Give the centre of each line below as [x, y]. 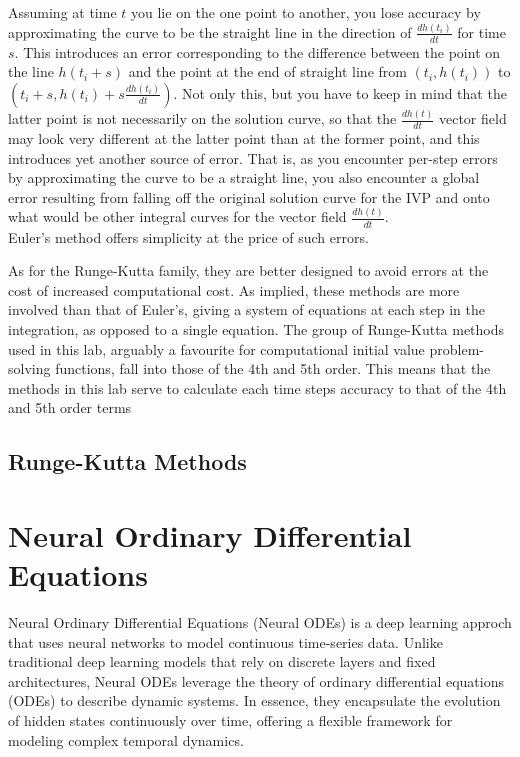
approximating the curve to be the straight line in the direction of [210, 31]
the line [31, 71]
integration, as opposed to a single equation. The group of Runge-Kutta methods [256, 328]
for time [481, 31]
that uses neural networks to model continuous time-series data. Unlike [225, 641]
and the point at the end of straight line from [267, 71]
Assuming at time [62, 12]
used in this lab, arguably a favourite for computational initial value [216, 348]
